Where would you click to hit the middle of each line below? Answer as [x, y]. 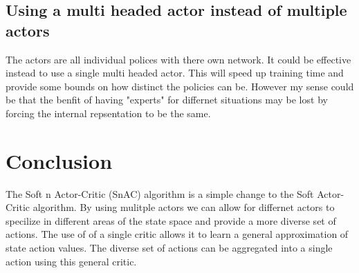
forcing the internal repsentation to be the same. [108, 113]
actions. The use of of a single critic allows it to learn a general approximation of [177, 234]
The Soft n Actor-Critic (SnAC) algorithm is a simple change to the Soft [160, 193]
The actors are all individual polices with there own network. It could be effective [178, 59]
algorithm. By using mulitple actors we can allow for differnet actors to [184, 207]
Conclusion [59, 160]
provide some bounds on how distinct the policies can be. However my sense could [180, 86]
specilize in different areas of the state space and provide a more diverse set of [171, 220]
